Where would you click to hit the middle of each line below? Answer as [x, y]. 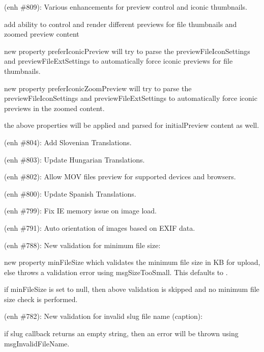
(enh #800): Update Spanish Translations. [70, 193]
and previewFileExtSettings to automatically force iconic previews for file [119, 61]
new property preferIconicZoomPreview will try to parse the [98, 88]
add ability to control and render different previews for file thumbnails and [121, 24]
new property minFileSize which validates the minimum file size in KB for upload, [132, 262]
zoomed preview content [42, 34]
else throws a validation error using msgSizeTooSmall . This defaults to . [116, 272]
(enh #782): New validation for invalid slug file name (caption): [104, 316]
